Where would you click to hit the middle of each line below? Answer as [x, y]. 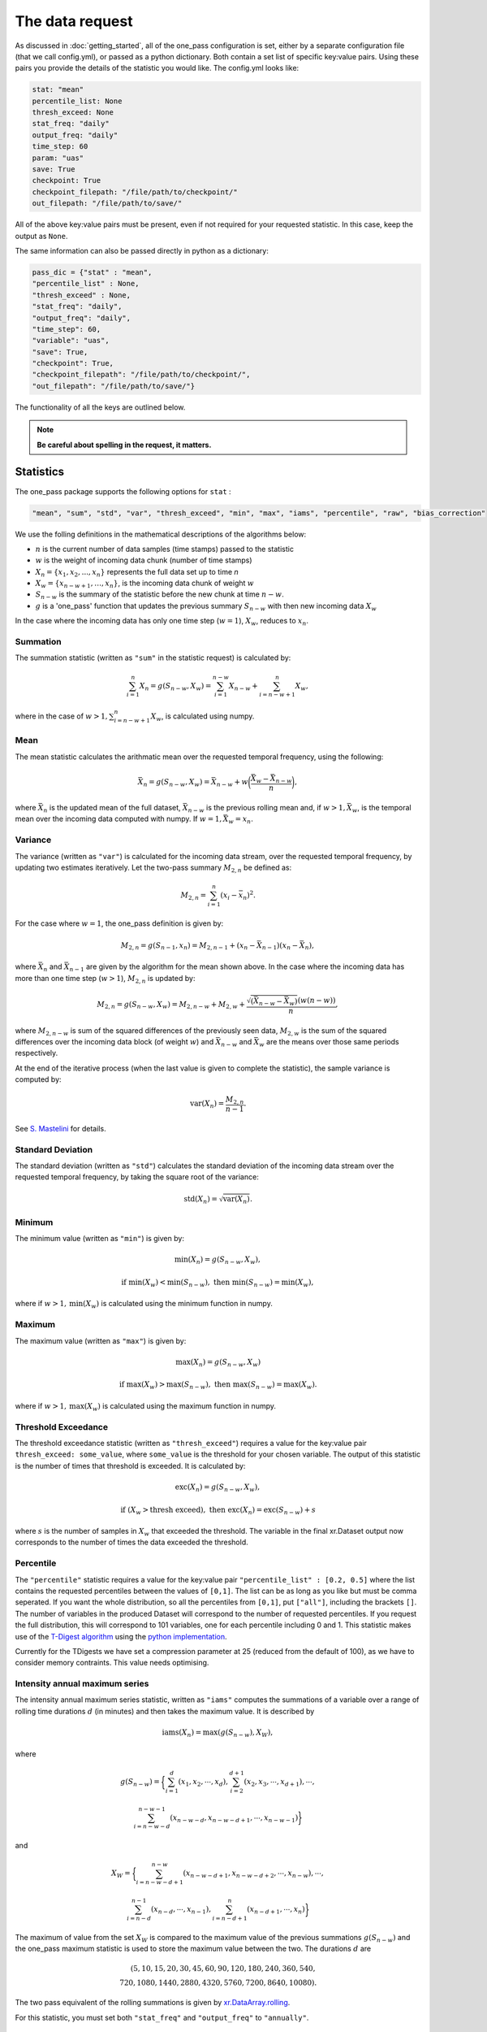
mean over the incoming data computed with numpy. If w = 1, [119, 819]
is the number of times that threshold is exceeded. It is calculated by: [130, 1465]
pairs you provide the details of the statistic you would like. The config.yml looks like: [157, 68]
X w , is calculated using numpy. [203, 717]
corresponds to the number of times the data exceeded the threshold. [131, 1542]
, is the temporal [384, 808]
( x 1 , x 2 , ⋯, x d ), [203, 1782]
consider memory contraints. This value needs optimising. [112, 1663]
